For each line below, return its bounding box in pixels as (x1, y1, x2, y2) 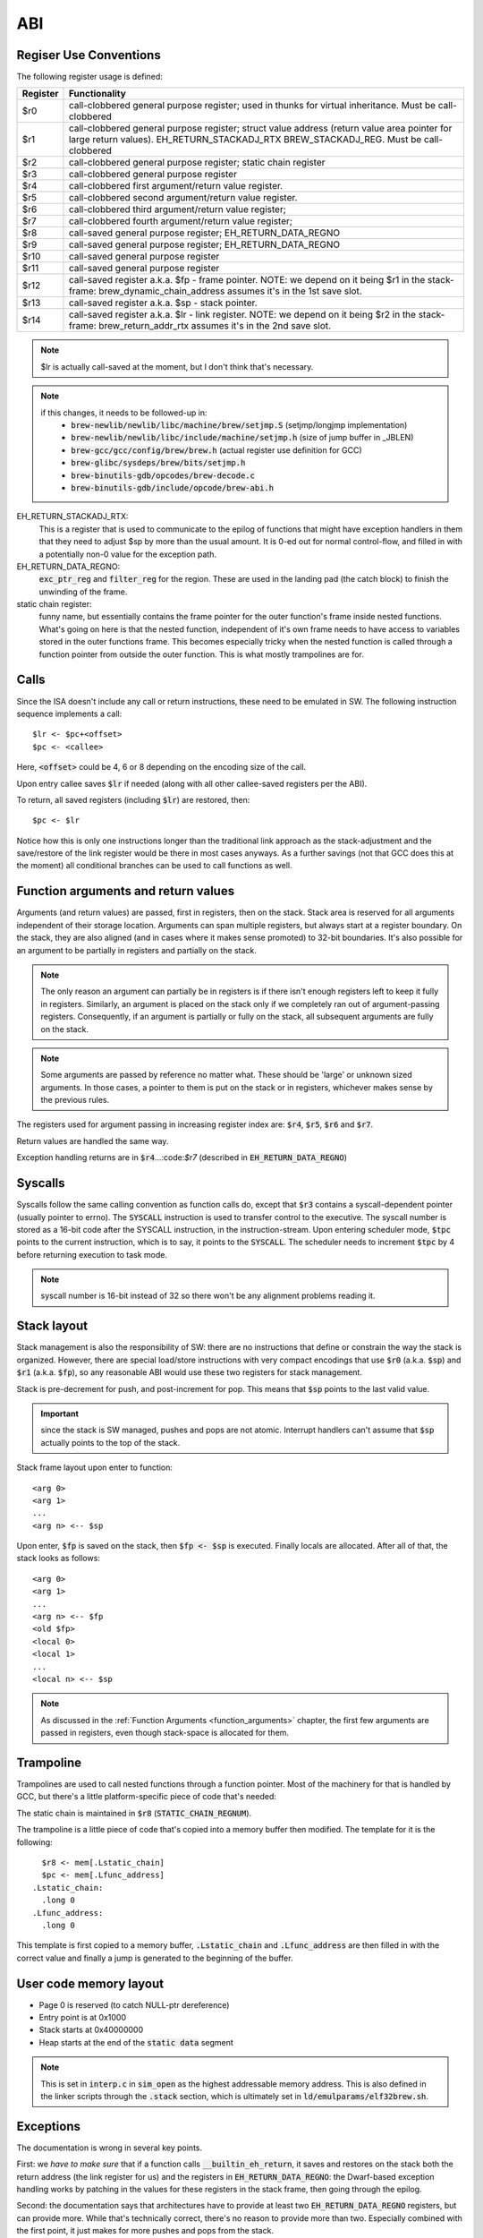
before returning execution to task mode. (16, 1249, 167, 1260)
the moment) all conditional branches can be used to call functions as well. (16, 860, 292, 871)
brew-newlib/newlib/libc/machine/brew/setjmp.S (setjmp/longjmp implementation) (71, 420, 408, 431)
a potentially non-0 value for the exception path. (38, 549, 216, 559)
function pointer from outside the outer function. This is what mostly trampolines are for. (38, 649, 364, 660)
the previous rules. (40, 1095, 110, 1106)
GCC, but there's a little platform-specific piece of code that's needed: (16, 1791, 277, 1802)
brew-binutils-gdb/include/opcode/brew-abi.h (71, 483, 275, 492)
